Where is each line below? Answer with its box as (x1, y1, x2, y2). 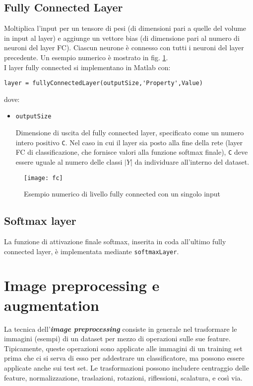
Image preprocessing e (4, 275, 160, 295)
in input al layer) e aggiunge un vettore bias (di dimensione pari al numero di (4, 32, 240, 43)
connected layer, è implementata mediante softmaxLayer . (4, 246, 179, 256)
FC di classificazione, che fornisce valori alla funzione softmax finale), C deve (15, 147, 248, 157)
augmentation (4, 294, 99, 315)
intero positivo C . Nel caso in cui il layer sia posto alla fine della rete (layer (15, 137, 243, 147)
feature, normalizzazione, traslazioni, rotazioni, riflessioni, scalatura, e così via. (4, 372, 243, 383)
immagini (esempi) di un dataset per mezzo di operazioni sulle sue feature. (4, 333, 231, 344)
